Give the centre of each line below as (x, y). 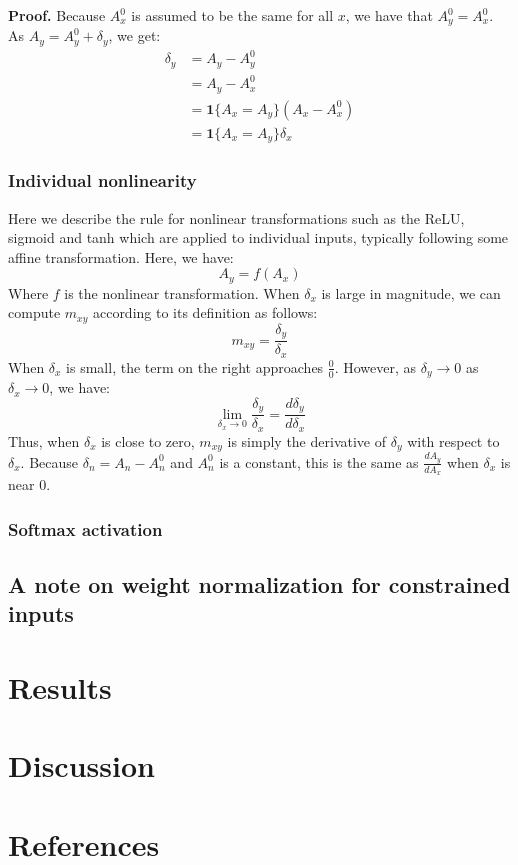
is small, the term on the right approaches (195, 366)
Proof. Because (57, 15)
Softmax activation (85, 528)
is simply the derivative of (306, 440)
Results (60, 687)
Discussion (81, 765)
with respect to (453, 440)
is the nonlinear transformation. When (182, 292)
